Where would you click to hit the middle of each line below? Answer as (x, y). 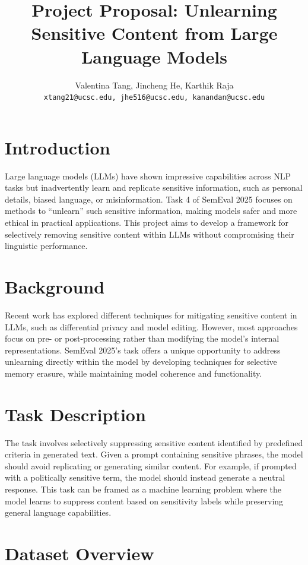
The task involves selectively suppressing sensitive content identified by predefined (154, 442)
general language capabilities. (58, 512)
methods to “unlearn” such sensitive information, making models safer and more (151, 211)
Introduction (58, 147)
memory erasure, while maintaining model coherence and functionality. (134, 373)
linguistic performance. (46, 246)
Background (55, 287)
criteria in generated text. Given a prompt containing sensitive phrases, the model (154, 454)
